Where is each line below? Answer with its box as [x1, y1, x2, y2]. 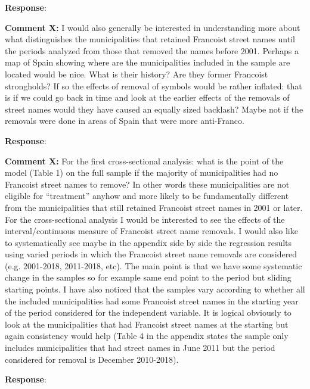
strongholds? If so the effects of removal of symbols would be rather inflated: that [5, 79, 302, 92]
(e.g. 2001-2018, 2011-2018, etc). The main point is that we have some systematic [5, 259, 302, 272]
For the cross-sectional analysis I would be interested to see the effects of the [5, 213, 285, 225]
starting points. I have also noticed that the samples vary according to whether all [5, 283, 305, 295]
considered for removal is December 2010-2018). [5, 353, 179, 365]
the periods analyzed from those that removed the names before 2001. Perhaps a [5, 44, 299, 57]
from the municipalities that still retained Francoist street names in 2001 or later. [5, 201, 303, 213]
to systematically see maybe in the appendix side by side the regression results [5, 236, 292, 248]
